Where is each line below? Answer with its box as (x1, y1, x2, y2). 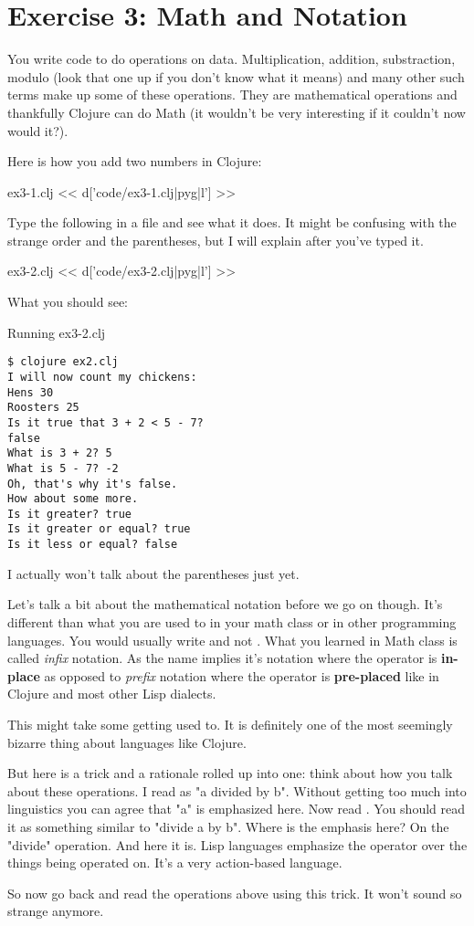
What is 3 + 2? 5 (7, 447, 112, 460)
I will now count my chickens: (7, 370, 197, 384)
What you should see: (7, 292, 128, 311)
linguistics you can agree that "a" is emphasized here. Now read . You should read (7, 799, 465, 818)
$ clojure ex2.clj (7, 355, 119, 369)
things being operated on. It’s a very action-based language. (7, 853, 342, 872)
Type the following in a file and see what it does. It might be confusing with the (7, 213, 457, 232)
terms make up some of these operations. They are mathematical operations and (7, 85, 458, 104)
